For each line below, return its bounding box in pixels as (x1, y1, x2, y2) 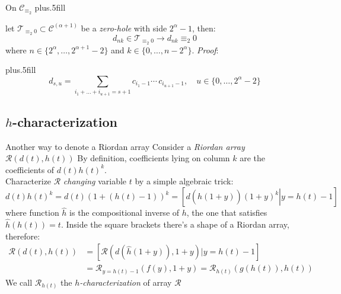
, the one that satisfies (186, 206, 267, 219)
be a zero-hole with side (81, 21, 167, 34)
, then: (192, 21, 216, 34)
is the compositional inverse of (69, 206, 180, 219)
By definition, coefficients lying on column (77, 152, 230, 164)
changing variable (63, 175, 127, 187)
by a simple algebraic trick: (135, 175, 234, 187)
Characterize (5, 175, 52, 187)
